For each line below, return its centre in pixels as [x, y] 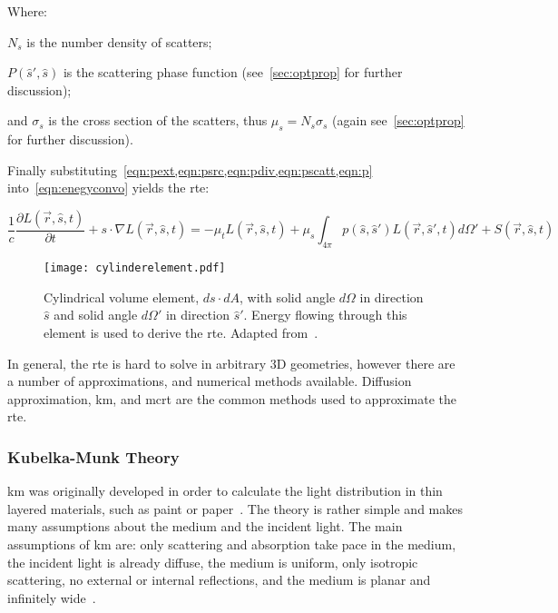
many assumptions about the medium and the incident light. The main [205, 526]
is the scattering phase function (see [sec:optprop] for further [233, 72]
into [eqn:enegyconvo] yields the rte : [108, 188]
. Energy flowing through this [325, 315]
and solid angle [96, 315]
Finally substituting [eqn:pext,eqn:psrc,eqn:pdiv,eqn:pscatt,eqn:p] [190, 169]
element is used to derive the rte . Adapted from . [181, 333]
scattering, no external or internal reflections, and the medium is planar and [219, 580]
